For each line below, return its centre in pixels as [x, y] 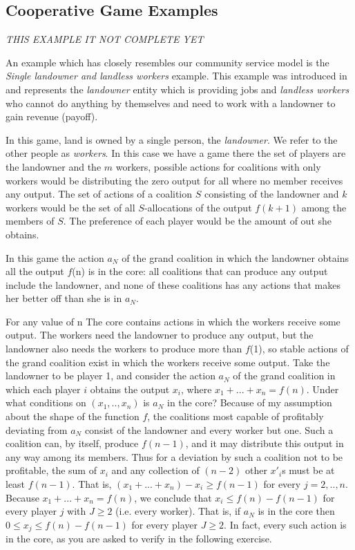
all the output [35, 271]
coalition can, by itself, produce [72, 443]
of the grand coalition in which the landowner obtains [235, 257]
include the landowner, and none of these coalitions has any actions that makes [173, 284]
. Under [323, 389]
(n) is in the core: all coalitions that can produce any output [200, 271]
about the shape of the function [73, 416]
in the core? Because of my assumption [250, 402]
